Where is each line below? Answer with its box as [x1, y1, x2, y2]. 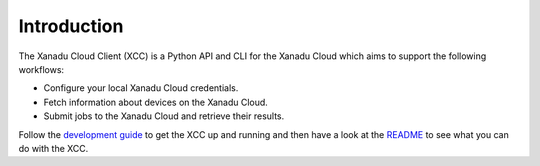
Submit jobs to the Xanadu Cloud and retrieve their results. [43, 110, 285, 122]
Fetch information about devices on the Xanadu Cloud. [43, 96, 269, 108]
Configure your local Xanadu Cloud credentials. [43, 82, 239, 94]
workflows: [18, 63, 65, 75]
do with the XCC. [18, 142, 89, 154]
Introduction [18, 15, 124, 37]
